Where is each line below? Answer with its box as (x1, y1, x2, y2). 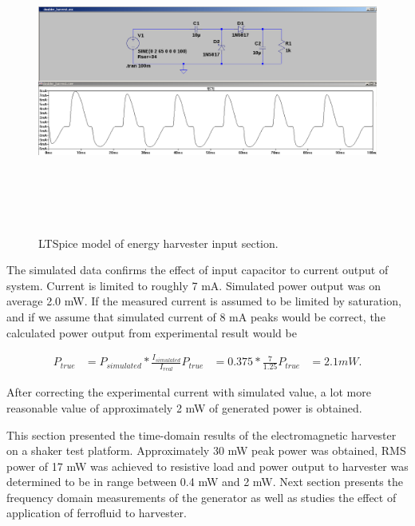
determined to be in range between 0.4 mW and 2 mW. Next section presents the (6, 473, 403, 490)
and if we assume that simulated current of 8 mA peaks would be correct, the (6, 308, 385, 325)
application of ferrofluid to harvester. (6, 504, 187, 521)
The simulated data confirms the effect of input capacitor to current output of (6, 261, 389, 278)
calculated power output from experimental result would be (6, 324, 297, 341)
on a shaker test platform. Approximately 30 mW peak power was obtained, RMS (6, 442, 406, 459)
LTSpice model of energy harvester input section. (38, 234, 279, 251)
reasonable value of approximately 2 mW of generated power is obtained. (6, 399, 362, 416)
